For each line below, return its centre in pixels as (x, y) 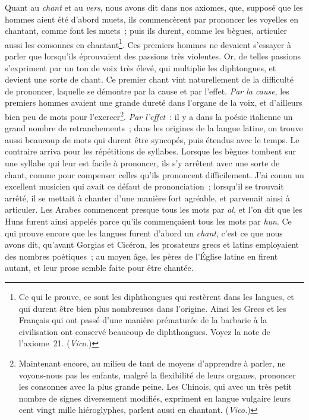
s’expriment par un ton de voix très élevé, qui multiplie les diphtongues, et (141, 67)
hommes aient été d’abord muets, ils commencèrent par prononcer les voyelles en (152, 19)
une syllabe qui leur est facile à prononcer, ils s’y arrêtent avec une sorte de (142, 163)
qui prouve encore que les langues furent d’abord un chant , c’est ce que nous (144, 233)
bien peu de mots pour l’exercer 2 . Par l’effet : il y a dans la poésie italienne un (149, 116)
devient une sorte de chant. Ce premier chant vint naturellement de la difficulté (149, 79)
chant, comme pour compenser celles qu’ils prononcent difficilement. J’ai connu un (154, 174)
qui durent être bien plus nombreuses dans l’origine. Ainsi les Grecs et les (152, 308)
